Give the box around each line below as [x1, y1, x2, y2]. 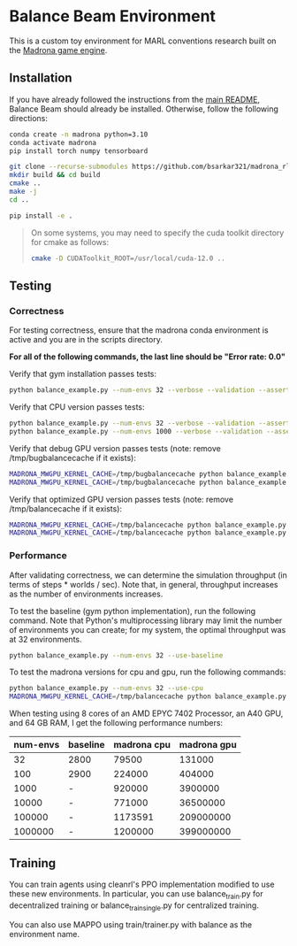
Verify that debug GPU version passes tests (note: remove [9, 442, 221, 453]
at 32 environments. [9, 634, 82, 644]
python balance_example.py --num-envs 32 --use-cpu [9, 684, 203, 693]
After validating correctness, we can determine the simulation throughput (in [9, 569, 287, 581]
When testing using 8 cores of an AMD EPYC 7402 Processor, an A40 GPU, [9, 708, 284, 719]
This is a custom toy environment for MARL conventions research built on [9, 35, 277, 46]
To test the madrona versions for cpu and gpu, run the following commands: [9, 666, 286, 678]
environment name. [9, 928, 80, 939]
